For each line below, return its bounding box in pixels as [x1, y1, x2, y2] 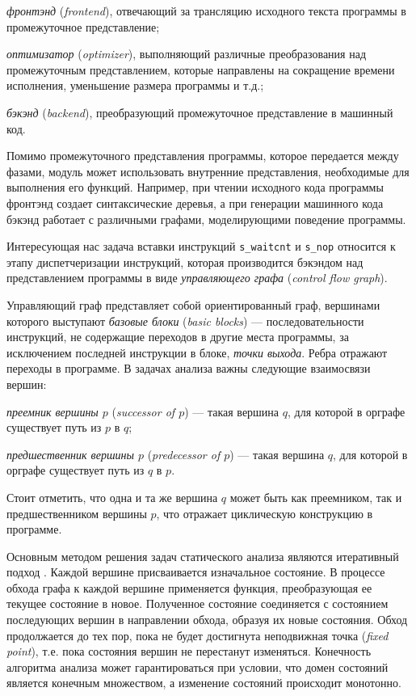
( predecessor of [147, 445, 221, 462]
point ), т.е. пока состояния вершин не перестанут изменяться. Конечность [6, 643, 372, 660]
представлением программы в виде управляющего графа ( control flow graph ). [6, 269, 388, 286]
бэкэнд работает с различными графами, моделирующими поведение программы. [6, 210, 406, 227]
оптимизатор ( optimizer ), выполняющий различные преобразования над [6, 45, 367, 62]
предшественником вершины [6, 504, 147, 521]
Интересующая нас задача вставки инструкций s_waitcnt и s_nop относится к [6, 238, 396, 255]
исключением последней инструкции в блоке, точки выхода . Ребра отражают [6, 344, 388, 361]
